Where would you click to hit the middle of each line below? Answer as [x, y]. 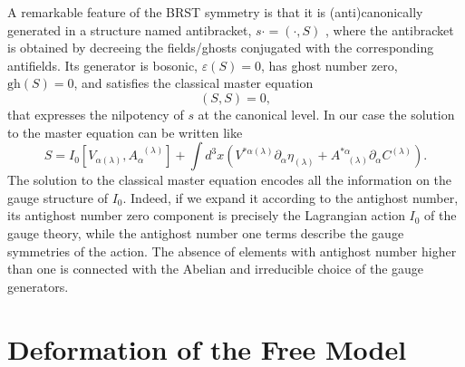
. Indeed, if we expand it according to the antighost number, [291, 197]
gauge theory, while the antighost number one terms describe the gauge [206, 232]
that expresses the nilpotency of [96, 114]
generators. [38, 286]
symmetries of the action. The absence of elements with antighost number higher [232, 251]
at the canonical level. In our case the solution [326, 114]
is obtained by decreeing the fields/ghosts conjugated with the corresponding [221, 48]
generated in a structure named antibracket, [130, 29]
